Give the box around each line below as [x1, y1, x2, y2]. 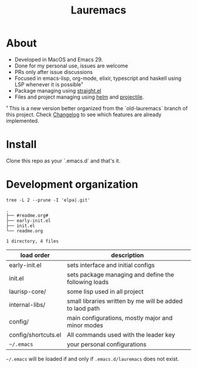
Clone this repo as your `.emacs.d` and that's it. [6, 157, 121, 164]
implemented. [6, 117, 39, 124]
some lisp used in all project [67, 287, 144, 295]
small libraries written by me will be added [67, 297, 183, 305]
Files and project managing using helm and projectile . [14, 93, 144, 100]
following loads [67, 278, 109, 286]
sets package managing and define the [67, 271, 175, 279]
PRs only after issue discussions [14, 68, 93, 75]
